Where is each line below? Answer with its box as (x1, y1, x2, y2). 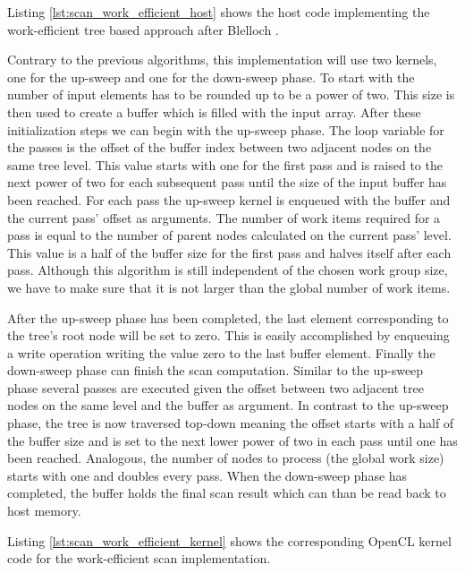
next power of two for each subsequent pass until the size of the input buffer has (7, 173, 447, 192)
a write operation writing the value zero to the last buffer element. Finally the (7, 343, 435, 362)
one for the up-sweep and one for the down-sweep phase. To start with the (7, 67, 415, 86)
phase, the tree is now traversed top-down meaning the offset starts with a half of (7, 414, 454, 432)
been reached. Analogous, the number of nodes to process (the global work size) (7, 449, 444, 467)
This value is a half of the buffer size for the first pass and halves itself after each (7, 243, 452, 261)
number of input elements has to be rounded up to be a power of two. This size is (7, 85, 455, 104)
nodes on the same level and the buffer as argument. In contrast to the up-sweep (7, 396, 449, 415)
